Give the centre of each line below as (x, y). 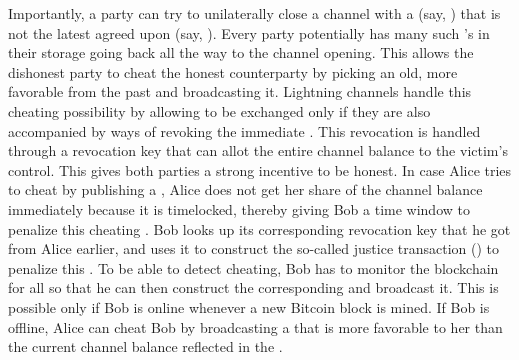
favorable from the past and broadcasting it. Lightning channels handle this (240, 91)
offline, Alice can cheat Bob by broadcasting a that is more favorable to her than (255, 326)
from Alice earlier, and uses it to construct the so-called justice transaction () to (254, 248)
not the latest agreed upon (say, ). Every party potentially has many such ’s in (249, 32)
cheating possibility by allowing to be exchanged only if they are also (219, 110)
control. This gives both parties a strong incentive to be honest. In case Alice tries (260, 169)
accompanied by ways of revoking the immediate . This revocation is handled (244, 130)
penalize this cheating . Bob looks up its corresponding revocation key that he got (259, 228)
